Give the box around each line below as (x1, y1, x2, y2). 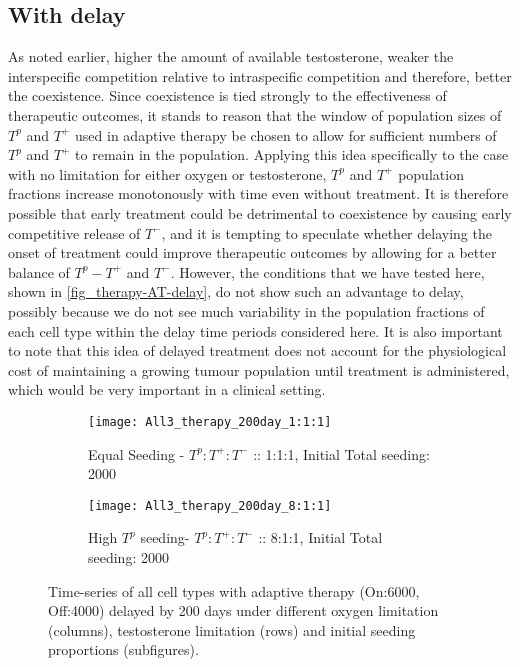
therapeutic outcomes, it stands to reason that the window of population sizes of (8, 104, 502, 125)
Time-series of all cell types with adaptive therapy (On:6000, (48, 580, 420, 601)
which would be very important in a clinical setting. (8, 379, 326, 400)
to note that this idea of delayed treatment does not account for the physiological (8, 340, 507, 361)
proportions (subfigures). (48, 639, 199, 660)
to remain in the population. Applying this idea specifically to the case (75, 144, 509, 165)
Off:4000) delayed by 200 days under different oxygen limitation (48, 600, 439, 621)
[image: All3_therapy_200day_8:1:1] (88, 498, 332, 513)
